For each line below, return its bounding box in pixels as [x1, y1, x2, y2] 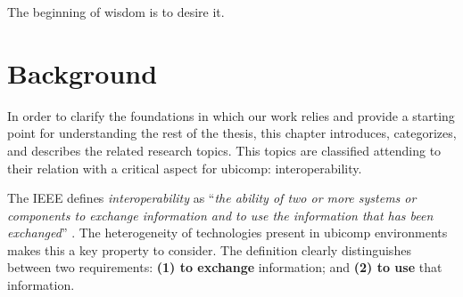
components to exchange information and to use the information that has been [7, 205, 434, 224]
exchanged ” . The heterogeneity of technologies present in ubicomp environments [7, 223, 448, 242]
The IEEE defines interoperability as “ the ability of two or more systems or [7, 189, 417, 207]
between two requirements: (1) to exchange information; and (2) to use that [7, 258, 442, 277]
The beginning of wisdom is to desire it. [7, 3, 225, 20]
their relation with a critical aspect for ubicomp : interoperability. [7, 158, 362, 177]
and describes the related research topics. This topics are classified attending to [7, 140, 442, 159]
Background [7, 54, 158, 91]
